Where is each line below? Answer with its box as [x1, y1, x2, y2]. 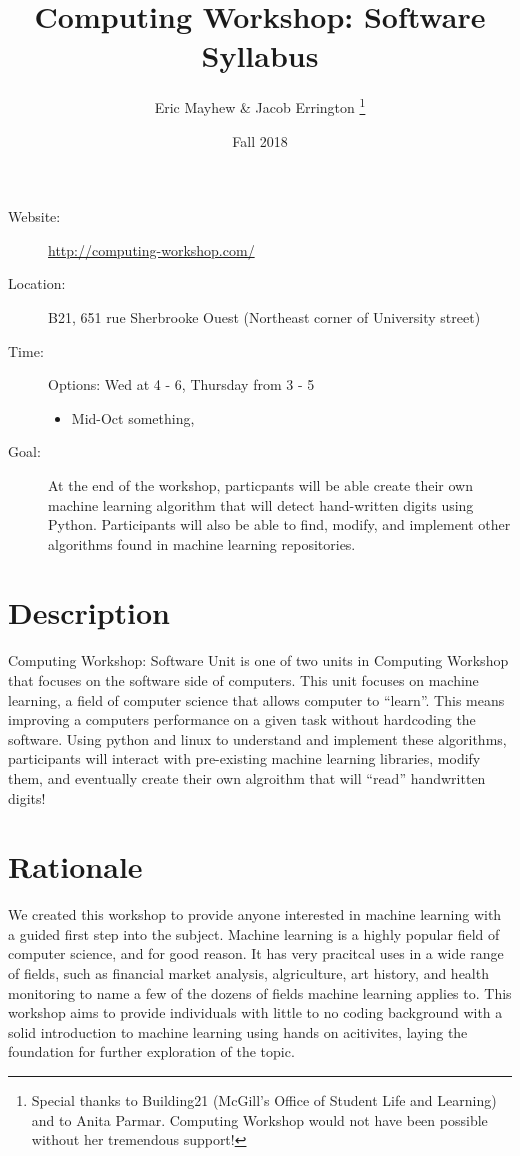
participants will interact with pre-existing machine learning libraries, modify [8, 748, 481, 769]
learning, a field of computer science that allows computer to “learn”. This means [8, 689, 505, 710]
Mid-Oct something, [71, 407, 195, 428]
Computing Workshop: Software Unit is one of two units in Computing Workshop [8, 650, 509, 671]
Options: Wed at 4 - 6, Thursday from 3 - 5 [48, 374, 315, 395]
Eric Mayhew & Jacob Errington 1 [154, 94, 366, 117]
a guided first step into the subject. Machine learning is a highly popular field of [8, 923, 500, 944]
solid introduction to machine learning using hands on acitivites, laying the [8, 1021, 468, 1042]
